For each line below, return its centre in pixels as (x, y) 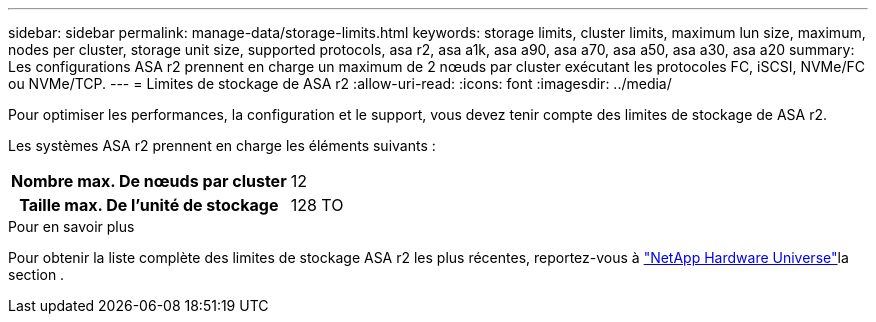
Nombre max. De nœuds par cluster (149, 181)
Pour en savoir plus (71, 226)
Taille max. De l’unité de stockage (149, 205)
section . (36, 274)
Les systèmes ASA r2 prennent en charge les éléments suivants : (222, 145)
